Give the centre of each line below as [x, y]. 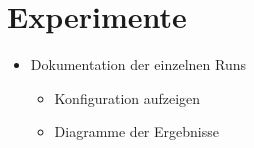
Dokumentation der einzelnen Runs [138, 64]
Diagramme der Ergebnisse [136, 131]
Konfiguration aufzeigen [127, 97]
